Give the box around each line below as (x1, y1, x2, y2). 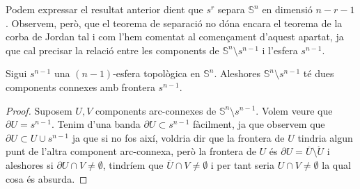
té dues (303, 66, 334, 81)
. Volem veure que (256, 103, 333, 117)
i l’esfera (262, 42, 298, 57)
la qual (322, 157, 351, 172)
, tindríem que (102, 157, 164, 172)
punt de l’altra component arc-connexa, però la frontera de (6, 144, 256, 158)
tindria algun (297, 130, 353, 145)
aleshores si (6, 157, 54, 172)
